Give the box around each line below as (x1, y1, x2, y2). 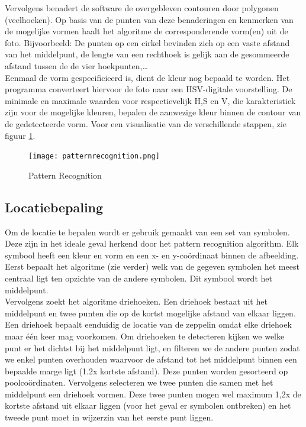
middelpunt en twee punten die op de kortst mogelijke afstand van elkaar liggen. (5, 306, 296, 319)
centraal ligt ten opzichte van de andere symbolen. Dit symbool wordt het (5, 271, 272, 284)
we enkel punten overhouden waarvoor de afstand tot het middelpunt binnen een (5, 353, 297, 365)
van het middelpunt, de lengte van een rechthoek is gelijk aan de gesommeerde (5, 48, 289, 60)
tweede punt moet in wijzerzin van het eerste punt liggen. (5, 411, 214, 423)
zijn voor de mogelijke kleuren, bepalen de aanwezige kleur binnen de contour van (5, 106, 301, 118)
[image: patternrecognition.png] (28, 152, 160, 161)
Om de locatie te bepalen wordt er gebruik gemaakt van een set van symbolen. (5, 225, 290, 238)
